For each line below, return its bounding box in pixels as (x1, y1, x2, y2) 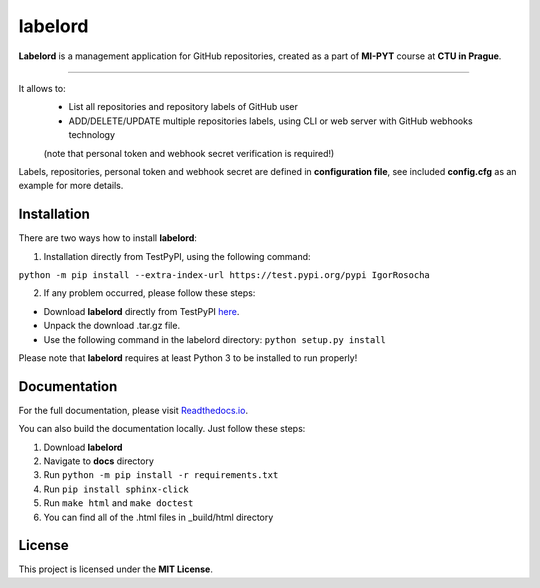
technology (68, 129, 115, 141)
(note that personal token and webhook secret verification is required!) (43, 147, 335, 159)
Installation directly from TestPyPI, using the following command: (43, 250, 311, 262)
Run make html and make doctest (43, 497, 194, 509)
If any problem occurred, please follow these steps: (43, 287, 256, 299)
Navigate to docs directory (43, 455, 155, 467)
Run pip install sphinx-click (43, 483, 189, 495)
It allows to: (18, 82, 66, 94)
